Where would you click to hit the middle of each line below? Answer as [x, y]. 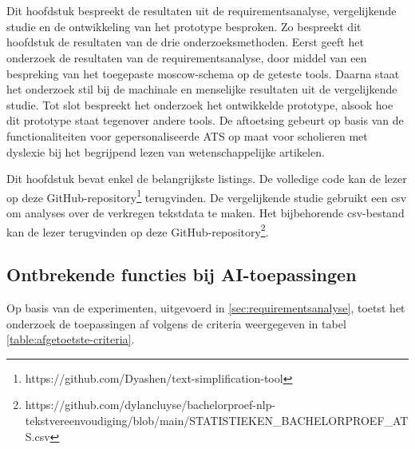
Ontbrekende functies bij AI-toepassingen [182, 274]
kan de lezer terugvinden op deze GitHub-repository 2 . [138, 230]
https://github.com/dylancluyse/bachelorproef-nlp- [150, 405]
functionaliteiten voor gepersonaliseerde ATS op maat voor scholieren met [187, 135]
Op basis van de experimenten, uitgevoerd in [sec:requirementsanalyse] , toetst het [206, 308]
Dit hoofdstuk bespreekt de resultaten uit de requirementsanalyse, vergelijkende [202, 11]
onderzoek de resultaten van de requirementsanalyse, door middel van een [187, 57]
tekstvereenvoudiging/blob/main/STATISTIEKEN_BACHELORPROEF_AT [217, 420]
